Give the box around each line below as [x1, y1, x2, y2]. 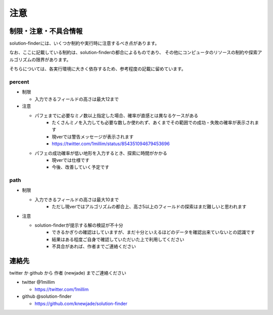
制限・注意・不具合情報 [9, 27, 83, 35]
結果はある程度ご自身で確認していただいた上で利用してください [52, 236, 185, 242]
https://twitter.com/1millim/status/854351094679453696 [52, 141, 170, 147]
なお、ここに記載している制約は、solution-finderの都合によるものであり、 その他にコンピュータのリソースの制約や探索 [9, 50, 258, 56]
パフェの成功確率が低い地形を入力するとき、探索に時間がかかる [34, 150, 168, 156]
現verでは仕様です [52, 157, 90, 163]
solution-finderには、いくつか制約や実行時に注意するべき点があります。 [9, 40, 159, 47]
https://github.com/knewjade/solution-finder [34, 300, 127, 306]
